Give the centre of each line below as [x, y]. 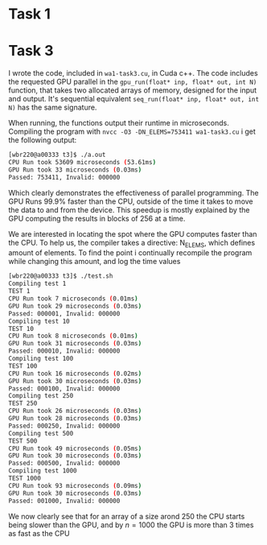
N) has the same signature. [53, 107]
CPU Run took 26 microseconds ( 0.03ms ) [75, 411]
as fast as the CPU [39, 533]
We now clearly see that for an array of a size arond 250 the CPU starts [127, 516]
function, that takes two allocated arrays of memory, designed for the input [133, 90]
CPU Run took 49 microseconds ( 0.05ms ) [75, 448]
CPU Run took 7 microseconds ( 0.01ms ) [73, 299]
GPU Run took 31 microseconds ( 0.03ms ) [75, 344]
